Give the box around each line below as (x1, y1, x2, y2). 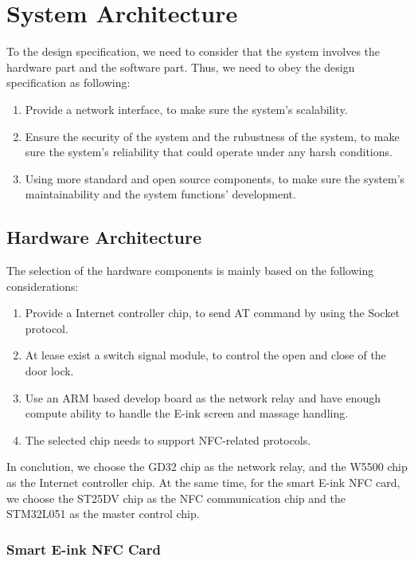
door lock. (25, 363, 74, 379)
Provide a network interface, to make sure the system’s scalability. (25, 100, 348, 117)
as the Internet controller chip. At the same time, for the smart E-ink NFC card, (6, 474, 400, 491)
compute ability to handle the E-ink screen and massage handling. (25, 405, 349, 422)
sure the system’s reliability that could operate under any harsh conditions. (25, 143, 393, 160)
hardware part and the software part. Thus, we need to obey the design (6, 58, 355, 75)
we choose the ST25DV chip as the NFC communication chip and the (6, 489, 346, 506)
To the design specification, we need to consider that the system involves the (6, 43, 381, 60)
